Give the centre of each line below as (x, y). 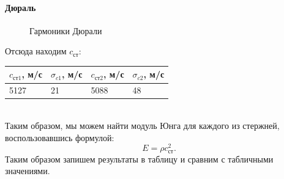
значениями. (28, 171)
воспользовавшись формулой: (60, 137)
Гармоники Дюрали (66, 30)
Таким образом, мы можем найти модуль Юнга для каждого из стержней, (142, 126)
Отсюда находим (36, 51)
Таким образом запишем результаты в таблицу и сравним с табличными (139, 159)
